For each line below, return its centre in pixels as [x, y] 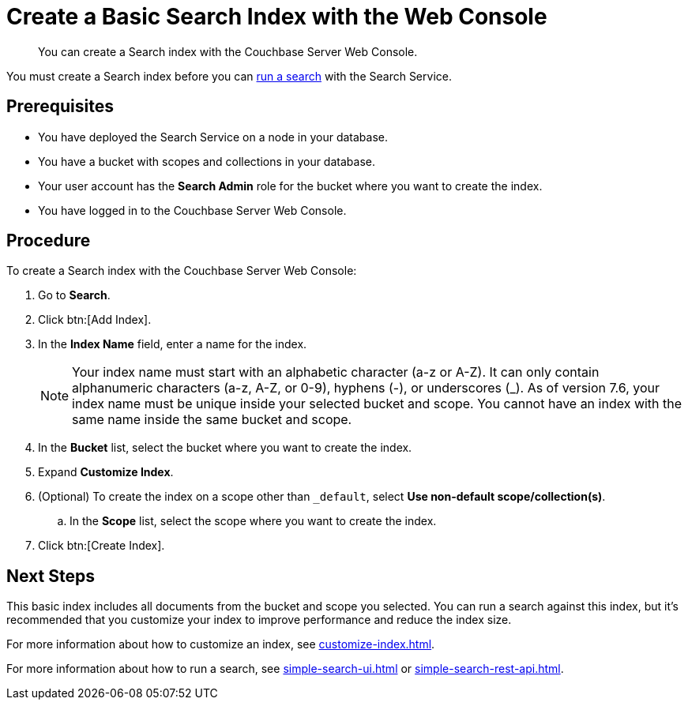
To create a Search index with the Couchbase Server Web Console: [182, 271]
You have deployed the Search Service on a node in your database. [213, 137]
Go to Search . [74, 295]
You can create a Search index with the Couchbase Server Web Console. [228, 51]
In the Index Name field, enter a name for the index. [173, 344]
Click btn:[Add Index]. [95, 320]
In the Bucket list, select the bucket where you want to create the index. [225, 448]
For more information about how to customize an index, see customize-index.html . [221, 644]
